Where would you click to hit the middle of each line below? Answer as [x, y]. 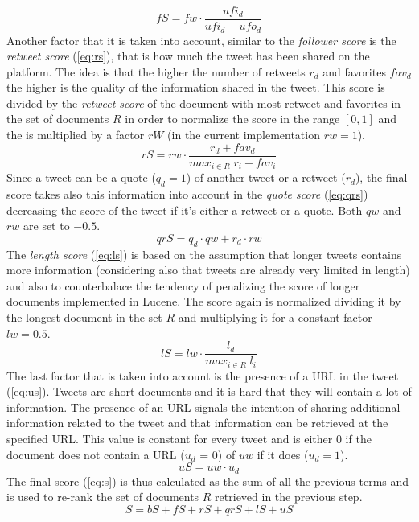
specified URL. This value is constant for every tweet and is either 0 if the [189, 439]
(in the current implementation [244, 135]
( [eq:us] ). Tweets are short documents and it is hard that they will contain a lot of [209, 391]
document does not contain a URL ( [96, 454]
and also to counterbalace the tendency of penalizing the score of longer [183, 285]
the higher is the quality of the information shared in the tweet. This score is [196, 87]
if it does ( [283, 454]
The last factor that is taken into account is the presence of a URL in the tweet [203, 375]
